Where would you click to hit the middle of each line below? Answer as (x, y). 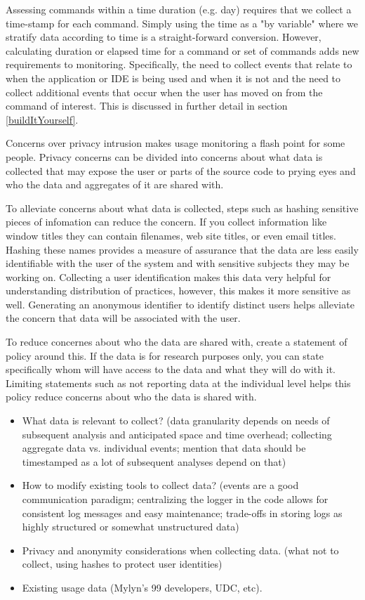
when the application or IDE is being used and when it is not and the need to (173, 78)
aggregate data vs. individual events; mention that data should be (164, 448)
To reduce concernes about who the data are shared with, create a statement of (177, 342)
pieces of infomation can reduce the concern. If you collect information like (166, 222)
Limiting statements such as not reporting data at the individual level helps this (178, 383)
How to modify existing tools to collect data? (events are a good (160, 485)
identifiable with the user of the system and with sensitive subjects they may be (178, 263)
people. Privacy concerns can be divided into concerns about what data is (164, 156)
